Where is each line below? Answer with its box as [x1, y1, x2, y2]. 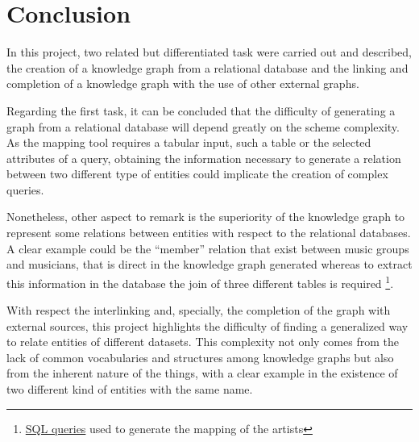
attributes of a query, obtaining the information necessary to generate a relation [6, 149, 401, 166]
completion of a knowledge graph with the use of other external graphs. [6, 75, 359, 92]
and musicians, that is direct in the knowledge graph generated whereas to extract [6, 256, 413, 273]
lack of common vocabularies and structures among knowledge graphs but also [6, 348, 394, 365]
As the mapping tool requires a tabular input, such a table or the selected [6, 134, 371, 151]
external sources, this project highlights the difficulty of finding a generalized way [6, 317, 409, 334]
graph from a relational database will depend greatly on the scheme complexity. [6, 118, 400, 135]
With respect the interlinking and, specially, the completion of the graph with [6, 302, 391, 319]
